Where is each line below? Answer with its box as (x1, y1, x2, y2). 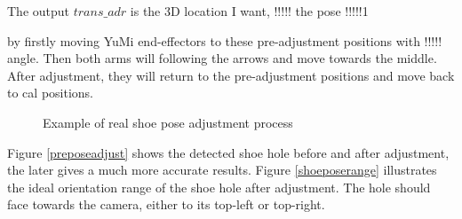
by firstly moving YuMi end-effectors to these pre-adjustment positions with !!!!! (7, 31, 442, 50)
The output (7, 2, 70, 20)
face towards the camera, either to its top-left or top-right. (7, 195, 325, 214)
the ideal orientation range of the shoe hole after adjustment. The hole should (7, 177, 431, 196)
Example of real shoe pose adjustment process (43, 113, 293, 131)
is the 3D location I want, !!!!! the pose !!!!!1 (130, 2, 369, 20)
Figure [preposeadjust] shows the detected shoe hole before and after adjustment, (7, 143, 450, 161)
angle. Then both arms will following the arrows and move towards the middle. (7, 49, 437, 67)
